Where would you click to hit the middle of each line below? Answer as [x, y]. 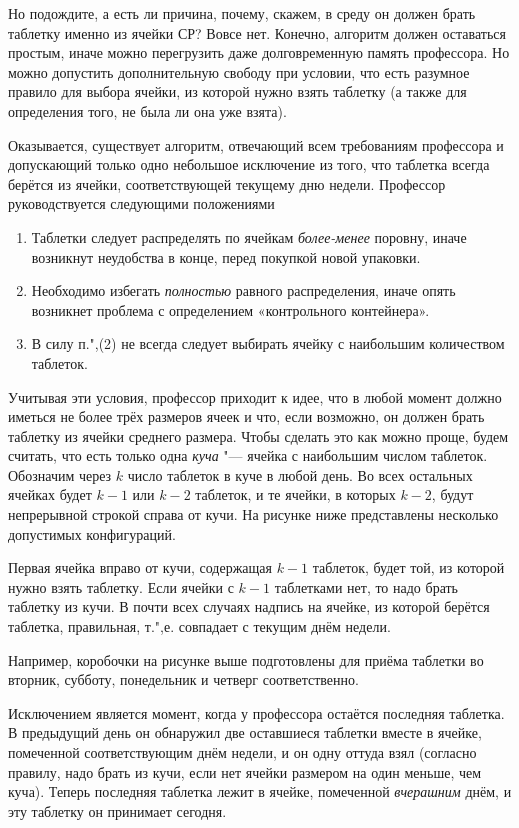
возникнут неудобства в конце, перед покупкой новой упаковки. [226, 256]
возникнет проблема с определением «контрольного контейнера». [230, 309]
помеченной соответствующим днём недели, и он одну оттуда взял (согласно [242, 752]
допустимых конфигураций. [92, 533]
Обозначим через [60, 474]
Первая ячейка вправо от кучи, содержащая [140, 567]
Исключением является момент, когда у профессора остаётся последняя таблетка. [256, 712]
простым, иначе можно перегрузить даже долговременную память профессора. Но [259, 52]
